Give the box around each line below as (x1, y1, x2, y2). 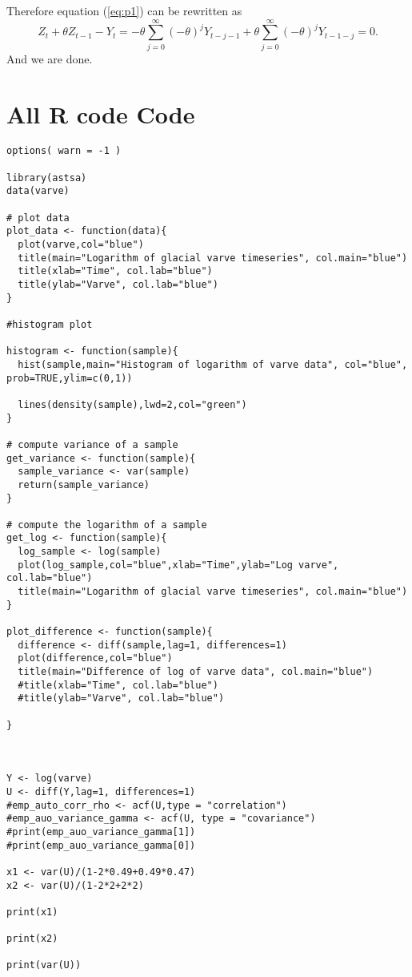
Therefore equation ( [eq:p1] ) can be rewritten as (6, 2, 242, 18)
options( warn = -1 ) (6, 145, 122, 157)
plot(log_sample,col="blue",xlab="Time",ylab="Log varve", (18, 559, 339, 571)
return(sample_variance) (18, 478, 150, 491)
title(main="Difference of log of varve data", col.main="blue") (18, 666, 374, 678)
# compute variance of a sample (6, 438, 178, 450)
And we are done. (6, 50, 93, 67)
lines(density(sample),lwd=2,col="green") (18, 398, 247, 410)
